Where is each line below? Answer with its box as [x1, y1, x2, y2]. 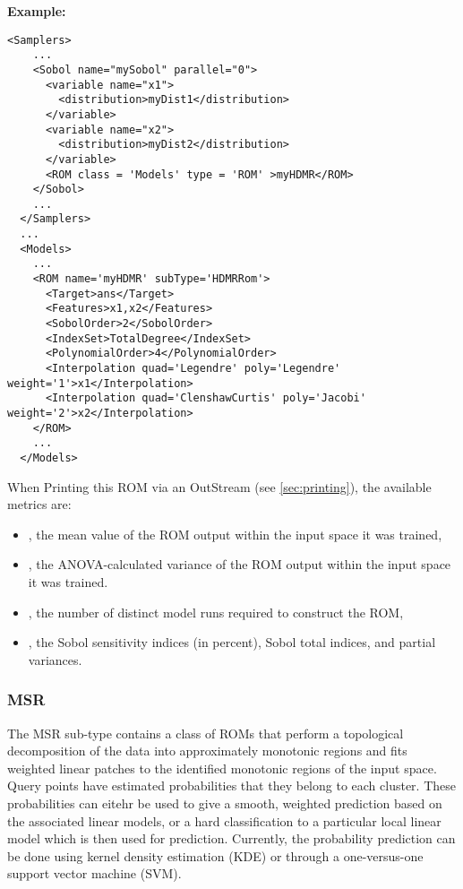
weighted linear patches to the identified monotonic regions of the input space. [7, 758, 437, 777]
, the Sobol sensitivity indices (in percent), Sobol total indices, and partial [28, 633, 436, 652]
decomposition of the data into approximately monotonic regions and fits [7, 741, 407, 760]
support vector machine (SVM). [7, 864, 182, 883]
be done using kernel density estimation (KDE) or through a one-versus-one [7, 846, 424, 865]
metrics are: [7, 495, 72, 514]
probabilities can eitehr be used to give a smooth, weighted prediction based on [7, 793, 442, 812]
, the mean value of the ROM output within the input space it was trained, [28, 524, 442, 543]
